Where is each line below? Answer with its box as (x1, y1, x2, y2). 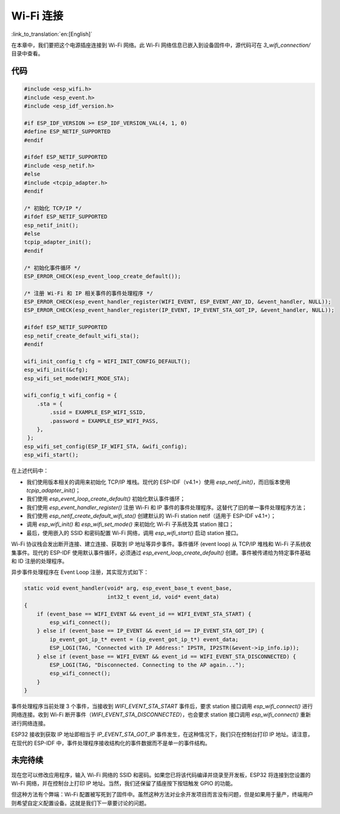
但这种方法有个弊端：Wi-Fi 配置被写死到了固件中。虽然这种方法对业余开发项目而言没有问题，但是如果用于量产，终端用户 (11, 791, 314, 798)
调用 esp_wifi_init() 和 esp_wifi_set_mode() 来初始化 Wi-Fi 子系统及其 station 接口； (26, 520, 234, 528)
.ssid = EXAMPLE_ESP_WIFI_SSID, (49, 409, 146, 416)
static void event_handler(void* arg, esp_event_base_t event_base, (24, 585, 233, 592)
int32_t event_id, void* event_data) (107, 593, 220, 600)
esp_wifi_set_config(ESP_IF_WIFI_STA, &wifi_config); (24, 443, 188, 450)
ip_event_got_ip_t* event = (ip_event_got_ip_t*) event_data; (49, 636, 239, 643)
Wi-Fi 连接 (11, 9, 64, 22)
